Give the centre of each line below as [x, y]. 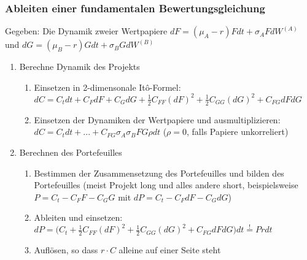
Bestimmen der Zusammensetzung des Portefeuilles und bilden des [159, 173]
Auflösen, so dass [66, 250]
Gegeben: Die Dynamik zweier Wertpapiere [86, 31]
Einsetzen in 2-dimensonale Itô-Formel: [107, 87]
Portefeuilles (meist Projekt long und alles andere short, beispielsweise [166, 185]
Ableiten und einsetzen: [78, 217]
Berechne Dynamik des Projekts [80, 67]
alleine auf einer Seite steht [170, 250]
